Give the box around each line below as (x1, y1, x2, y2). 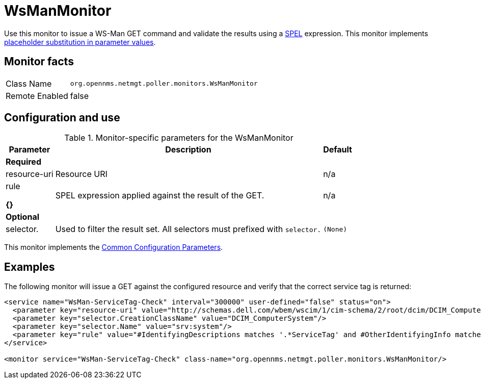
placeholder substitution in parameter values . (4, 37, 156, 46)
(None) (323, 225, 348, 233)
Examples (4, 260, 55, 273)
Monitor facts (4, 55, 74, 68)
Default (323, 144, 352, 155)
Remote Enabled (6, 90, 68, 101)
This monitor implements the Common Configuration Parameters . (4, 243, 223, 252)
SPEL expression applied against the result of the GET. (55, 190, 264, 201)
